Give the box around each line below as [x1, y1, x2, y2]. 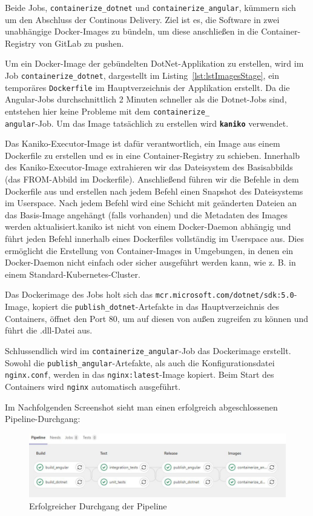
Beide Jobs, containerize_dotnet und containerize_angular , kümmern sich [5, 1, 296, 13]
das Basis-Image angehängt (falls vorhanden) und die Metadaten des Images [5, 208, 288, 221]
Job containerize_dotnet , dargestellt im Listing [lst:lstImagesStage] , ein [5, 69, 280, 82]
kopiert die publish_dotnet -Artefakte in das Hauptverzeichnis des [32, 300, 279, 313]
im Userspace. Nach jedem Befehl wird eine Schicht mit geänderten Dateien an [5, 196, 297, 209]
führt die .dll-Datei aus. [5, 324, 93, 337]
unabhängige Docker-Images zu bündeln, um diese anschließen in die [5, 25, 259, 38]
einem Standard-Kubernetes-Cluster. [5, 267, 140, 280]
